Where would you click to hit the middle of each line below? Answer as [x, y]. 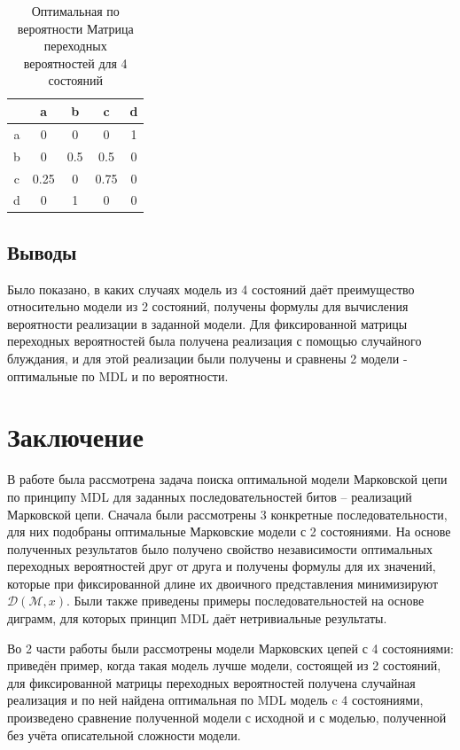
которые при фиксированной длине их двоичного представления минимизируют [223, 583]
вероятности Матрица [75, 28]
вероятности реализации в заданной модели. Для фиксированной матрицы [207, 323]
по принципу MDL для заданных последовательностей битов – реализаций [210, 496]
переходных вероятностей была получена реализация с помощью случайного [214, 341]
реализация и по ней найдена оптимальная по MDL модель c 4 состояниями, [215, 700]
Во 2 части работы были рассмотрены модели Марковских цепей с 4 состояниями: [230, 648]
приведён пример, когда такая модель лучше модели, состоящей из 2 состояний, [224, 665]
